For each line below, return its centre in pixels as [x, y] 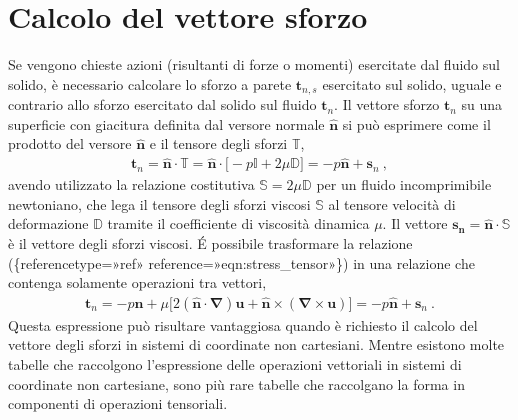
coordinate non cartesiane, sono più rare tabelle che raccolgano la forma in [236, 383]
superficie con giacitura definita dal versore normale [166, 123]
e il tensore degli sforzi [218, 143]
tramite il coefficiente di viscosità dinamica [238, 223]
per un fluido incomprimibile [404, 184]
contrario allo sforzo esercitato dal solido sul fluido [162, 104]
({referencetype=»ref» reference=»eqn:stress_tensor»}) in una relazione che [241, 262]
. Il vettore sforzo [387, 104]
